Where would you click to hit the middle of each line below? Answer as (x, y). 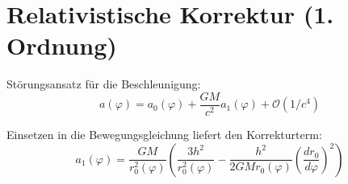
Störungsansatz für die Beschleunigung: (104, 84)
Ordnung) (62, 45)
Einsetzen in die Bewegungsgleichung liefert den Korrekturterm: (164, 134)
